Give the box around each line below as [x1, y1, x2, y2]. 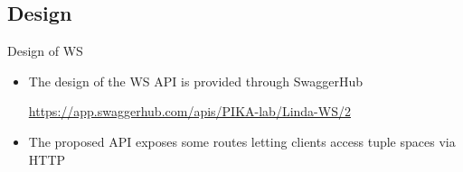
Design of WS [7, 41, 83, 60]
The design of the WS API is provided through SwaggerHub [28, 71, 363, 90]
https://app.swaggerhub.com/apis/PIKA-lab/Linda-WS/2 [28, 102, 351, 121]
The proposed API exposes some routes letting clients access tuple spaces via [28, 131, 456, 150]
